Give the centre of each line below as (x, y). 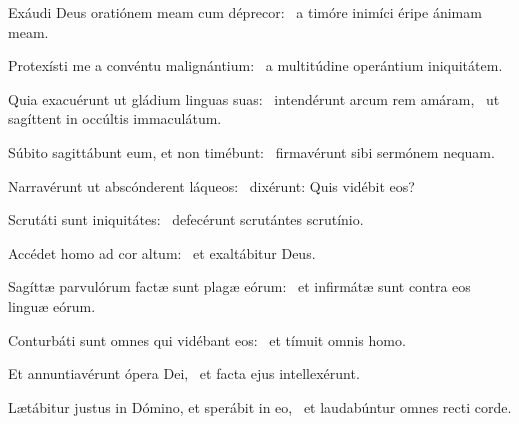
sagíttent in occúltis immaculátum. (115, 118)
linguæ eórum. (52, 305)
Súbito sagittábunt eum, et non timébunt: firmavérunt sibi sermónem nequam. (251, 151)
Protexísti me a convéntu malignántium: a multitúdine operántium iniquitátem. (255, 65)
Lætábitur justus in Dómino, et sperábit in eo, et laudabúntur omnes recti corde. (260, 406)
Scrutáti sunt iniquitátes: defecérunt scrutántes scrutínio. (186, 219)
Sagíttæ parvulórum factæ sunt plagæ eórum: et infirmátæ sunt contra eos (239, 286)
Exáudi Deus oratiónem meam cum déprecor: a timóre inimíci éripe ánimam (245, 12)
